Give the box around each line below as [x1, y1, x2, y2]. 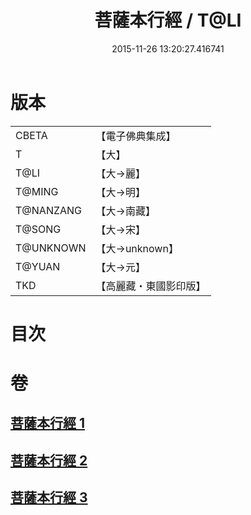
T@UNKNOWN [15, 241, 87, 255]
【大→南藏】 [95, 204, 156, 218]
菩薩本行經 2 [10, 452, 88, 469]
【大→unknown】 [95, 241, 179, 255]
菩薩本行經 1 [10, 415, 86, 432]
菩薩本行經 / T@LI [94, 9, 242, 32]
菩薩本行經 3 [10, 489, 88, 506]
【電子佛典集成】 [95, 129, 177, 143]
